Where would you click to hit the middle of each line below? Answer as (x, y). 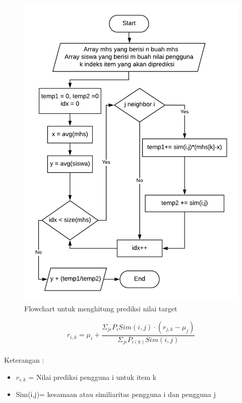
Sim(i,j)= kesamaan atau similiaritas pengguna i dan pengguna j (116, 394)
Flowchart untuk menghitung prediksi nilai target (101, 309)
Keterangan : (24, 360)
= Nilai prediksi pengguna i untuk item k (93, 377)
